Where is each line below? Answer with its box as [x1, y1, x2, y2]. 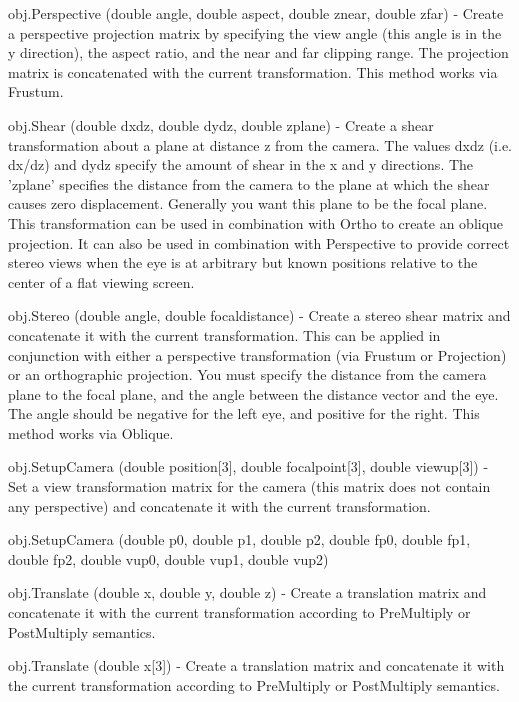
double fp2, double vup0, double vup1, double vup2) [8, 548, 329, 569]
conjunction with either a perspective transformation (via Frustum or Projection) [8, 344, 507, 365]
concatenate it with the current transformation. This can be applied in [8, 324, 441, 345]
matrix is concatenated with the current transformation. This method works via [8, 61, 498, 82]
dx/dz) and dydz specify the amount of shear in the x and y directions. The [8, 154, 474, 175]
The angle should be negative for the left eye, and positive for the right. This [8, 403, 480, 424]
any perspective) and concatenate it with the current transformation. [8, 495, 431, 516]
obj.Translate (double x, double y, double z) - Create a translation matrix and [8, 582, 487, 603]
